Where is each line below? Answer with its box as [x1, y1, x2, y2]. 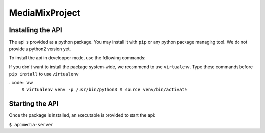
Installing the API [9, 26, 62, 34]
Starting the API [9, 100, 59, 108]
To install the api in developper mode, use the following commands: [9, 54, 146, 61]
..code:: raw [9, 80, 33, 86]
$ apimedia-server [9, 122, 53, 127]
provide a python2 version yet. [9, 46, 71, 52]
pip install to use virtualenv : [9, 71, 80, 77]
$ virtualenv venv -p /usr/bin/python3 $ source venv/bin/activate [21, 87, 187, 93]
